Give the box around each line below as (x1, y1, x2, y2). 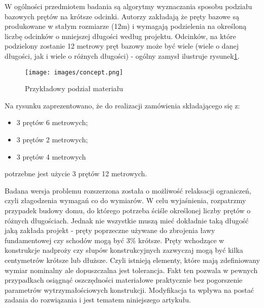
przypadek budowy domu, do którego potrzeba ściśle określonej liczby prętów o (5, 205, 251, 215)
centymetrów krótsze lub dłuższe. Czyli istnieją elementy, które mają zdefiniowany (5, 254, 260, 265)
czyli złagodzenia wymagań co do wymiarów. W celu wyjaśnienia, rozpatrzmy (5, 195, 246, 206)
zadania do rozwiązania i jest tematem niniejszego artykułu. (5, 294, 191, 305)
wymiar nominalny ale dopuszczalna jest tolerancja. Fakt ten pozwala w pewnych (5, 264, 258, 275)
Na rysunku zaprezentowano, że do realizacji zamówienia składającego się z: (5, 100, 240, 110)
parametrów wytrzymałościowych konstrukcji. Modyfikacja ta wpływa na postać (5, 284, 254, 295)
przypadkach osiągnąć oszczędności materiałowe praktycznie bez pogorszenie (5, 275, 243, 285)
